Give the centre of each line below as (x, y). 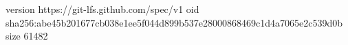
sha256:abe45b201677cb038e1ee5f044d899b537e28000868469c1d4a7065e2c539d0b (174, 22)
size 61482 (27, 36)
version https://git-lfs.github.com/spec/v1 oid (102, 9)
